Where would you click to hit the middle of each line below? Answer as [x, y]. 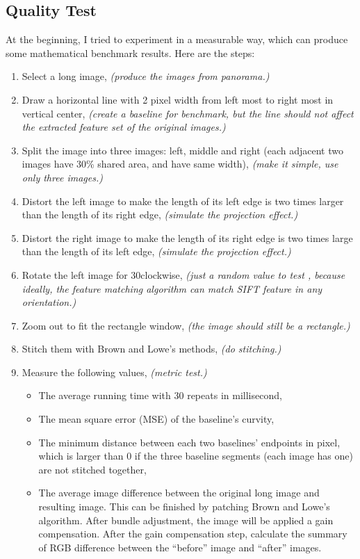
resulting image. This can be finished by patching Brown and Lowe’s [184, 507]
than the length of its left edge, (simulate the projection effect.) [156, 251]
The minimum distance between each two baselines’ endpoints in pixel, [189, 442]
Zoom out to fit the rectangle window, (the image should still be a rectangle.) [186, 325]
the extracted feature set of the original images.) [124, 127]
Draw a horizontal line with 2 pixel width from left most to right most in [178, 99]
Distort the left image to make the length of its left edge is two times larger [183, 201]
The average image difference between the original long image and [179, 493]
